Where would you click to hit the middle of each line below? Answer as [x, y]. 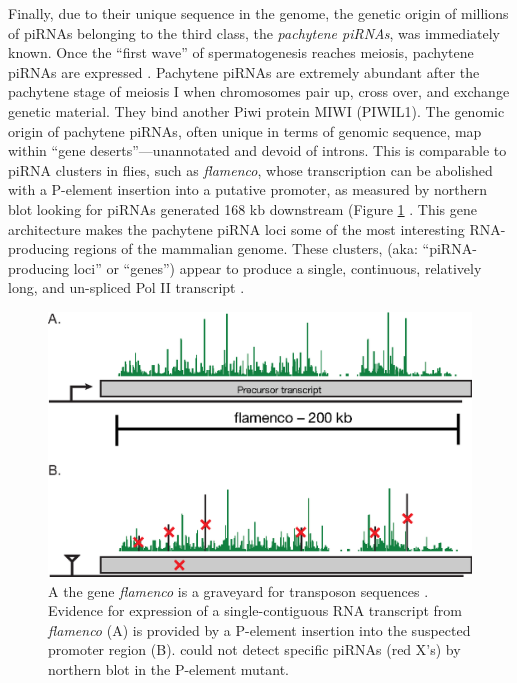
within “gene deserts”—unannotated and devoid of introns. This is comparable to [257, 150]
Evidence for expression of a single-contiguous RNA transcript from [255, 610]
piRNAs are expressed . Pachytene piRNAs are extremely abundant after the [244, 71]
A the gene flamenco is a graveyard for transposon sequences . [238, 590]
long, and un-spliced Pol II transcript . [126, 287]
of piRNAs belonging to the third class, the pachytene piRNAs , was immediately [254, 32]
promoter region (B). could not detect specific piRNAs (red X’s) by [254, 649]
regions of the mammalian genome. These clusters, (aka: [245, 248]
